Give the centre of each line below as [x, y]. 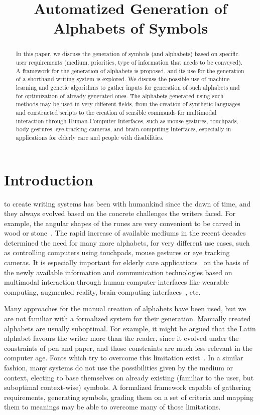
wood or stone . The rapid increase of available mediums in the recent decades [125, 233]
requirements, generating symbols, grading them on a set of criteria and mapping [129, 397]
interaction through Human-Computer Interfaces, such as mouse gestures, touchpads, [127, 121]
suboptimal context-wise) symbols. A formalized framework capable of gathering [128, 387]
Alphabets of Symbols [131, 28]
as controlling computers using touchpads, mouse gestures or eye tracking [117, 252]
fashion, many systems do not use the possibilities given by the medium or [119, 368]
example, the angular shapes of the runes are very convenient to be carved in [122, 223]
